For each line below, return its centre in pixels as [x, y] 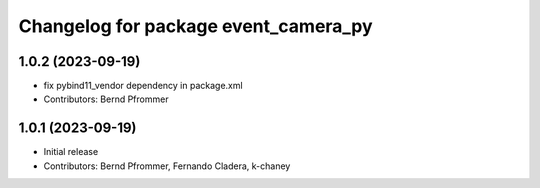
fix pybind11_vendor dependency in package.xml [143, 86]
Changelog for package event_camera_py [196, 26]
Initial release [71, 152]
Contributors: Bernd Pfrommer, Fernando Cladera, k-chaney [167, 166]
